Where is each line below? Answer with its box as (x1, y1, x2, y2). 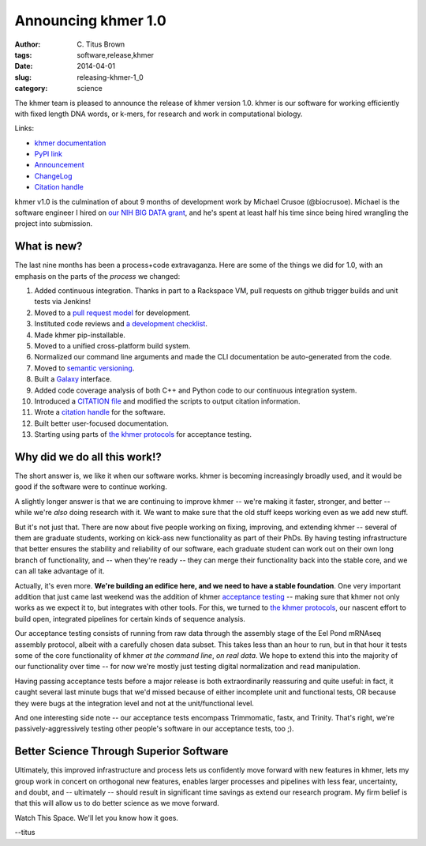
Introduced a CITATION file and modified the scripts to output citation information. (34, 397, 301, 406)
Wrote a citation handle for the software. (34, 408, 166, 417)
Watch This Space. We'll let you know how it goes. (14, 813, 179, 822)
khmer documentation (34, 138, 106, 148)
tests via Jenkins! (34, 297, 92, 306)
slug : (14, 72, 32, 82)
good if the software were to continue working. (14, 482, 167, 491)
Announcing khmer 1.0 (14, 12, 167, 29)
